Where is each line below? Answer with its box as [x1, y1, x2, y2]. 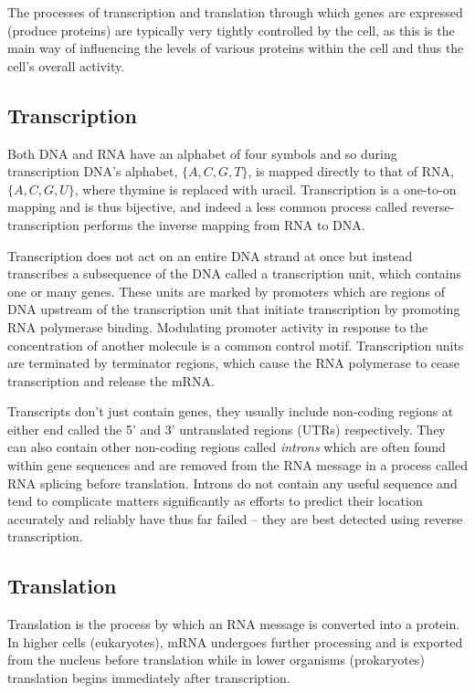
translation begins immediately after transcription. [7, 668, 290, 688]
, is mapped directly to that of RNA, [248, 162, 454, 181]
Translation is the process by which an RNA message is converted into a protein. [7, 614, 460, 634]
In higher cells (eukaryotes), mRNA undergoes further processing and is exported [7, 632, 463, 651]
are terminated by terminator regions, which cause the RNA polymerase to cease [7, 353, 459, 373]
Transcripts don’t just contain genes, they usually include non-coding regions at [7, 402, 454, 421]
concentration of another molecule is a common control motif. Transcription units [7, 335, 464, 354]
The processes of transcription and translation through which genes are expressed [7, 3, 463, 21]
